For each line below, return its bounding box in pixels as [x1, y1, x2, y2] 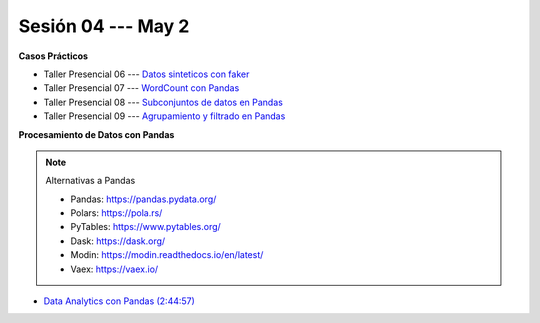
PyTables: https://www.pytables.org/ [70, 221, 222, 233]
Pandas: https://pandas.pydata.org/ [70, 193, 217, 205]
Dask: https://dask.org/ [70, 235, 166, 247]
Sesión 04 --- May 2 [18, 15, 190, 37]
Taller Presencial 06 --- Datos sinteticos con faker [43, 68, 250, 80]
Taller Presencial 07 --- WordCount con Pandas [43, 82, 240, 94]
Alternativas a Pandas [45, 175, 136, 187]
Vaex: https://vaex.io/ [70, 263, 159, 275]
